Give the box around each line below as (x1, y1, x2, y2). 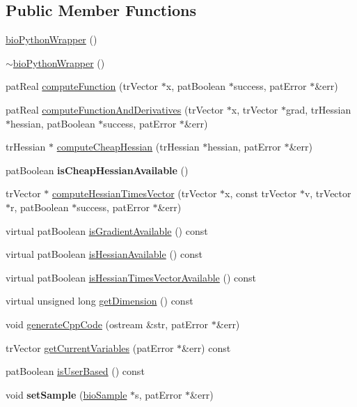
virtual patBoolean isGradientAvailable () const (6, 223, 208, 238)
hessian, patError (207, 139, 281, 154)
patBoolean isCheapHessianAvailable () (6, 162, 189, 177)
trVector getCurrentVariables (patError (6, 340, 174, 355)
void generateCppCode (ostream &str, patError (6, 316, 209, 331)
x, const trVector (225, 186, 297, 201)
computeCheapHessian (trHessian (56, 139, 200, 154)
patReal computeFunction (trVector (6, 79, 159, 93)
